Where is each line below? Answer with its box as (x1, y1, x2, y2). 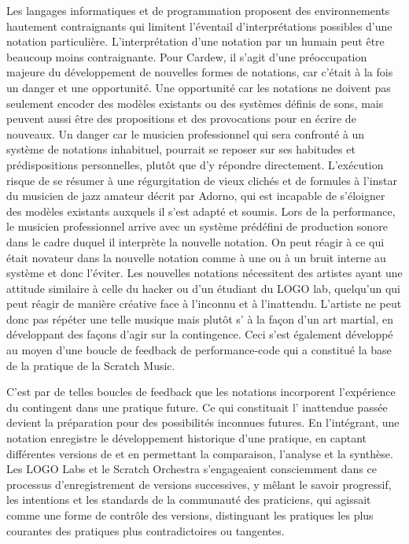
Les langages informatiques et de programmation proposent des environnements (6, 2, 390, 18)
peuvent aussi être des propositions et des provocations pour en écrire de (6, 110, 356, 127)
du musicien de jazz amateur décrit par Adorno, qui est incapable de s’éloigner (6, 187, 385, 204)
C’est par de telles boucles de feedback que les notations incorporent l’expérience (6, 383, 396, 400)
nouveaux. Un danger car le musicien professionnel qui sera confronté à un (6, 125, 365, 142)
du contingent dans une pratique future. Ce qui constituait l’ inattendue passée (6, 398, 388, 415)
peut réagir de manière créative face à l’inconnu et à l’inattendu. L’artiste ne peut (6, 295, 402, 312)
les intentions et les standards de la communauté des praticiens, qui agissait (6, 491, 371, 508)
